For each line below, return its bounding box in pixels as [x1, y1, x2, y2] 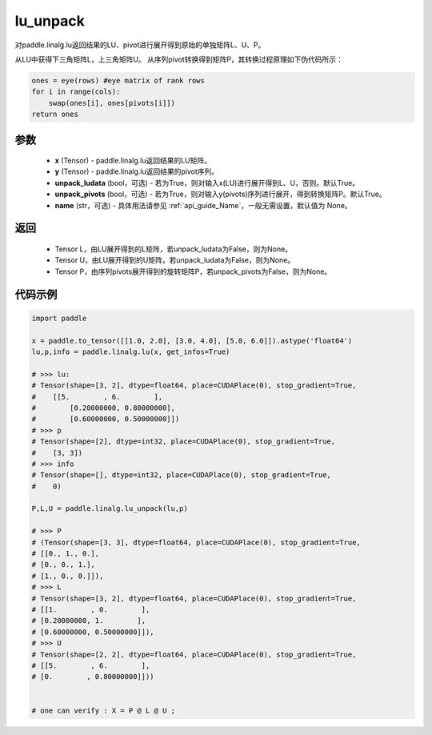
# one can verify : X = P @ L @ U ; [31, 705, 176, 715]
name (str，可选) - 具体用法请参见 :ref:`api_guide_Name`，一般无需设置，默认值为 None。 [54, 200, 352, 210]
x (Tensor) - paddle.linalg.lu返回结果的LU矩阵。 [54, 156, 212, 166]
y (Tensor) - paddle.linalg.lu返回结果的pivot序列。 [54, 167, 219, 176]
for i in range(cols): [31, 87, 121, 96]
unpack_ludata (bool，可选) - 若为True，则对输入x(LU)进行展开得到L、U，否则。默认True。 [54, 178, 360, 187]
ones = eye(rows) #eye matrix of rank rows [31, 76, 206, 85]
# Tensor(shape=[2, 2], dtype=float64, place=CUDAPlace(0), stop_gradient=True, [31, 649, 357, 659]
